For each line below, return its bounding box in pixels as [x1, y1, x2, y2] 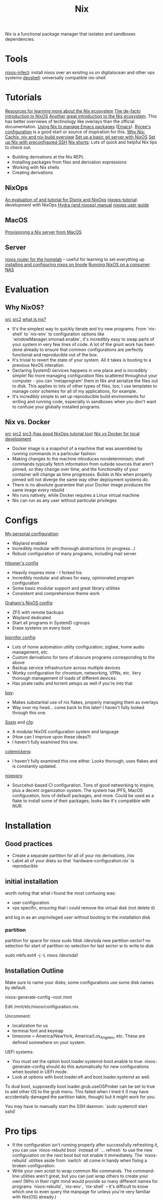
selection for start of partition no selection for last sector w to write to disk [5, 943, 154, 949]
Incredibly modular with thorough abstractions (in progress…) [12, 546, 136, 552]
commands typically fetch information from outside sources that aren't [12, 461, 154, 467]
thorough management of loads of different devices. [12, 675, 117, 681]
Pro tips [5, 1126, 37, 1137]
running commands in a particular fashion [12, 451, 96, 457]
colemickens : [5, 749, 32, 755]
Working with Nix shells [12, 164, 59, 170]
